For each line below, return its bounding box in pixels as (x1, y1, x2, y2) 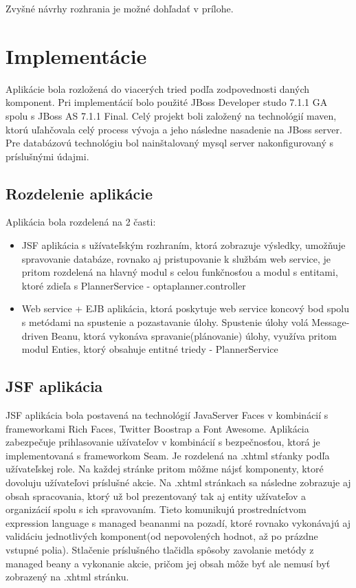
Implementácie (5, 41, 147, 69)
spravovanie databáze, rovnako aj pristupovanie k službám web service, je (21, 251, 331, 265)
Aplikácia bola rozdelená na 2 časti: (5, 215, 156, 229)
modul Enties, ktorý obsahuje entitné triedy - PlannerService (21, 342, 278, 356)
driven (21, 328, 48, 342)
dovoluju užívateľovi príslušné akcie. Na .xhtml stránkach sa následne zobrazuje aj (5, 475, 351, 489)
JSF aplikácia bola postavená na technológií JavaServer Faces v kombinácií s (5, 408, 329, 422)
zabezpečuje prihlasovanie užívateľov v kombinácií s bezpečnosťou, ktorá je (5, 435, 320, 449)
